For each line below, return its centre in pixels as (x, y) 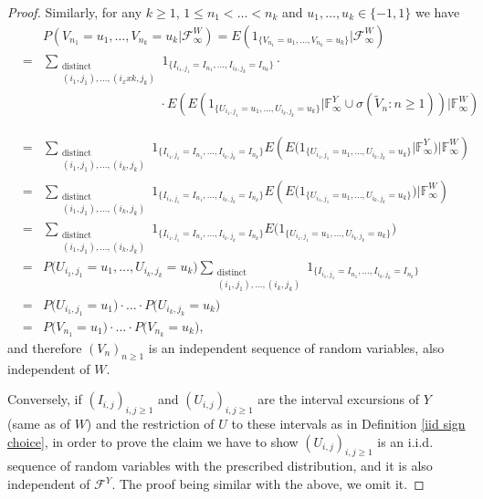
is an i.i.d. (405, 441)
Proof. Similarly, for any (75, 12)
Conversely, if (45, 399)
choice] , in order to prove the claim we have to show (153, 441)
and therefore (45, 347)
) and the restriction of (150, 424)
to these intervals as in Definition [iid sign (348, 424)
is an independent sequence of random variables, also (296, 347)
